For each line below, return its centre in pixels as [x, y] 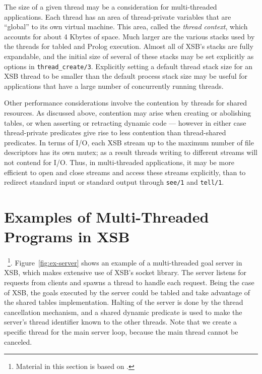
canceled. [18, 341]
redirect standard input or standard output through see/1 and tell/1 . [114, 182]
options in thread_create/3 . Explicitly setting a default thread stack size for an [128, 66]
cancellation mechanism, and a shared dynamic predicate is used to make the [123, 312]
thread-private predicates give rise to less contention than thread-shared [115, 132]
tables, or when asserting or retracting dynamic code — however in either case [125, 122]
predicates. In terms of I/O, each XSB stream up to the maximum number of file [129, 142]
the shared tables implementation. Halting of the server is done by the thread [124, 302]
